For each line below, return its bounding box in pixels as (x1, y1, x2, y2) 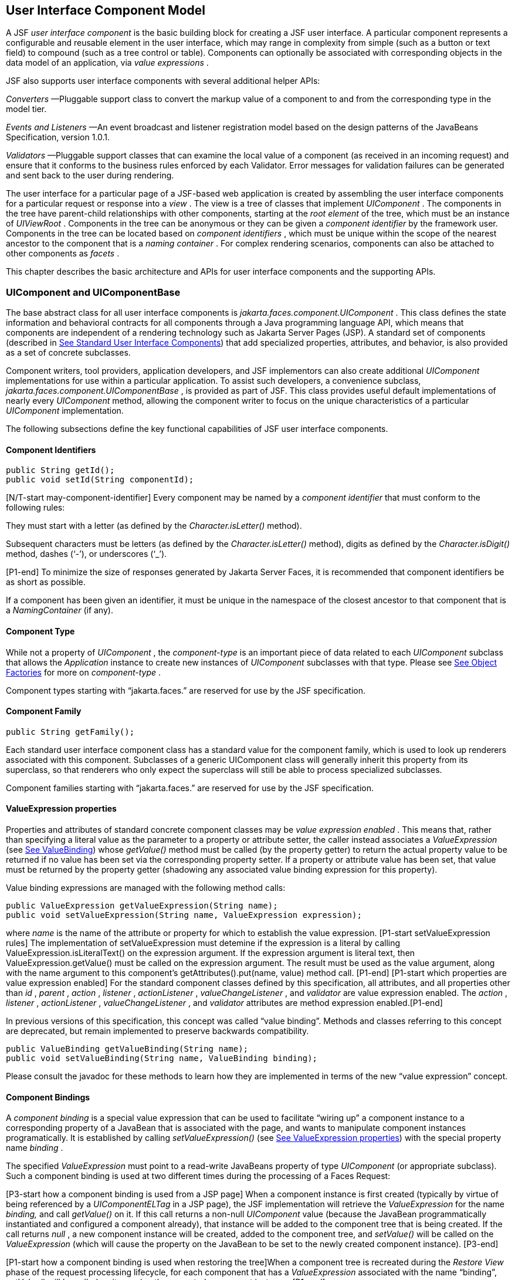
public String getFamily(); (6, 727, 135, 737)
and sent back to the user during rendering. (6, 170, 174, 181)
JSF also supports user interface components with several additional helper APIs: (6, 76, 320, 86)
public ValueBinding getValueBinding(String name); (6, 1044, 249, 1054)
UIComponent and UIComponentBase (6, 286, 181, 298)
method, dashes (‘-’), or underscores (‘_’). (6, 549, 167, 559)
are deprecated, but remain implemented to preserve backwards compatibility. (6, 1026, 309, 1036)
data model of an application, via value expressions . (6, 58, 209, 68)
